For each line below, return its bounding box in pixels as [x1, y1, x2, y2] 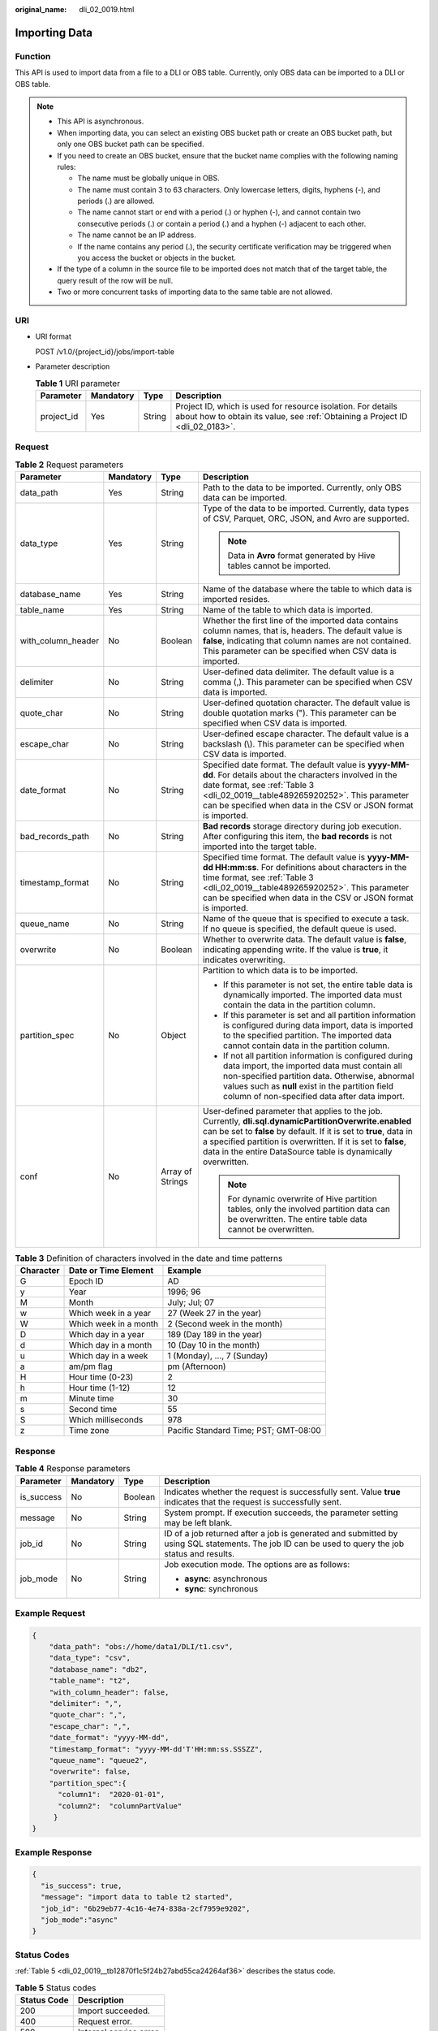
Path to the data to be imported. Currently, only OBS [203, 482, 401, 493]
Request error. [77, 2016, 133, 2027]
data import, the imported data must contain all [223, 1060, 402, 1072]
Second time [69, 1404, 118, 1415]
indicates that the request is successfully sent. [164, 1496, 342, 1507]
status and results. [164, 1548, 235, 1559]
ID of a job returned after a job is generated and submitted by [164, 1527, 398, 1539]
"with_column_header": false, [49, 1687, 170, 1697]
